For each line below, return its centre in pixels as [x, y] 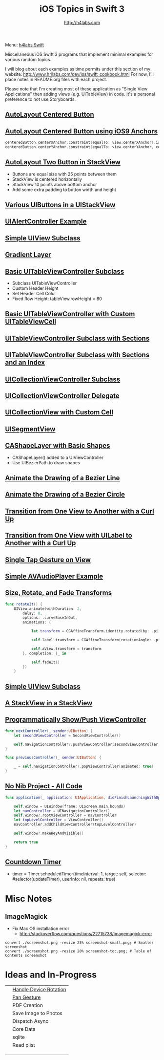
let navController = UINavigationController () [62, 811]
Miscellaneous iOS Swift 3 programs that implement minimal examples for [79, 54]
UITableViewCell [31, 322]
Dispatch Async [31, 1021]
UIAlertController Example [46, 222]
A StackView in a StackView [49, 703]
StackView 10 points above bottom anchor [55, 184]
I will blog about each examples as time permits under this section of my [78, 69]
